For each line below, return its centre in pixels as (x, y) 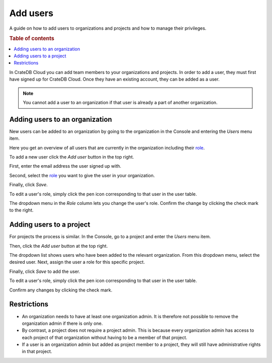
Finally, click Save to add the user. (45, 271)
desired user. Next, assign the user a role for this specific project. (77, 262)
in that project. (37, 351)
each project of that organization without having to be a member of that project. (105, 337)
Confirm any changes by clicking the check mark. (61, 290)
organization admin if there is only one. (62, 323)
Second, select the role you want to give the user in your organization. (82, 175)
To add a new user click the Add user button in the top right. (72, 157)
